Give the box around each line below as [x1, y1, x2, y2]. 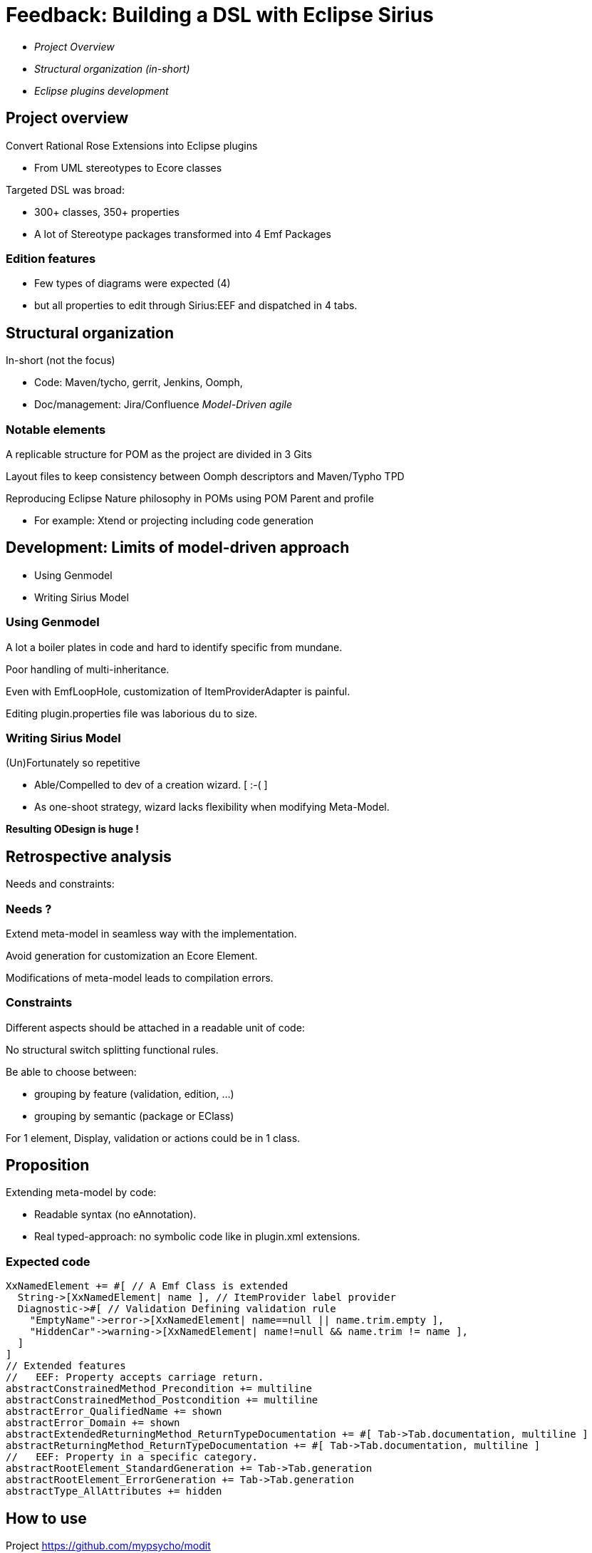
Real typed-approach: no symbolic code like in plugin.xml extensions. [34, 1230, 360, 1243]
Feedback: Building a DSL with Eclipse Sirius [6, 3, 434, 27]
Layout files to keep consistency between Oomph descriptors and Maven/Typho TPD [6, 469, 405, 482]
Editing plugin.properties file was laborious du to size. [6, 707, 258, 720]
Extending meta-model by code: [6, 1186, 157, 1199]
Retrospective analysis [6, 847, 172, 866]
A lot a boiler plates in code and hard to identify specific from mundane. [6, 640, 343, 653]
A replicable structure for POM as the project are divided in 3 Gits [6, 447, 312, 460]
